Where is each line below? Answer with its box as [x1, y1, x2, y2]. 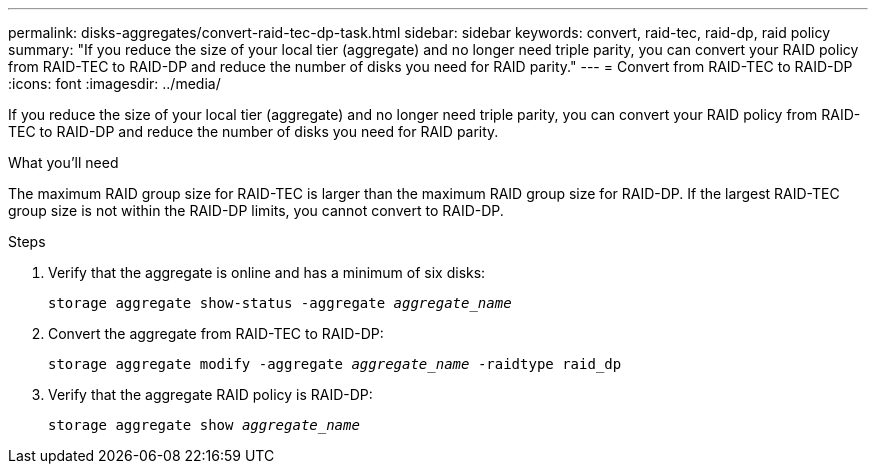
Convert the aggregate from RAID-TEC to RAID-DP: [48, 325, 384, 342]
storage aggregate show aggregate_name [48, 417, 360, 433]
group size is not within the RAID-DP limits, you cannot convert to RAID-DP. [8, 202, 504, 219]
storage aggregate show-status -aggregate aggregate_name [48, 295, 512, 311]
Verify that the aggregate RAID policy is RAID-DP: [48, 386, 373, 403]
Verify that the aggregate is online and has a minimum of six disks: [48, 264, 486, 281]
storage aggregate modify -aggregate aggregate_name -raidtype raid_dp [48, 356, 622, 372]
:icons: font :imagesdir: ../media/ [8, 75, 221, 92]
